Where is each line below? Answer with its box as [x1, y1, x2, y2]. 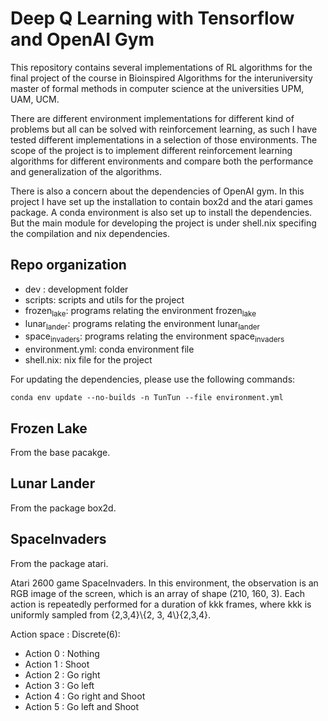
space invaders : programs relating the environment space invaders [24, 330, 285, 345]
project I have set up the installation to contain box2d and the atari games [10, 195, 313, 207]
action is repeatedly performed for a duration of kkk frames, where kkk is [10, 598, 312, 610]
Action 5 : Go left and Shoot [24, 700, 140, 712]
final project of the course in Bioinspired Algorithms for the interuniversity [10, 72, 313, 84]
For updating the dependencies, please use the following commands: [10, 373, 296, 386]
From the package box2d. [10, 502, 117, 514]
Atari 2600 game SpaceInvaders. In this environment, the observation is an [10, 577, 319, 589]
